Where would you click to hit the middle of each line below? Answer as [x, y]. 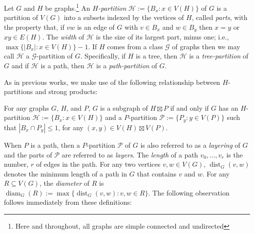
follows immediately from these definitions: [68, 202]
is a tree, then [157, 56]
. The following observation [189, 192]
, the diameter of [64, 183]
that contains [157, 173]
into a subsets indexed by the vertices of [124, 17]
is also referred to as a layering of [190, 145]
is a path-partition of [127, 66]
